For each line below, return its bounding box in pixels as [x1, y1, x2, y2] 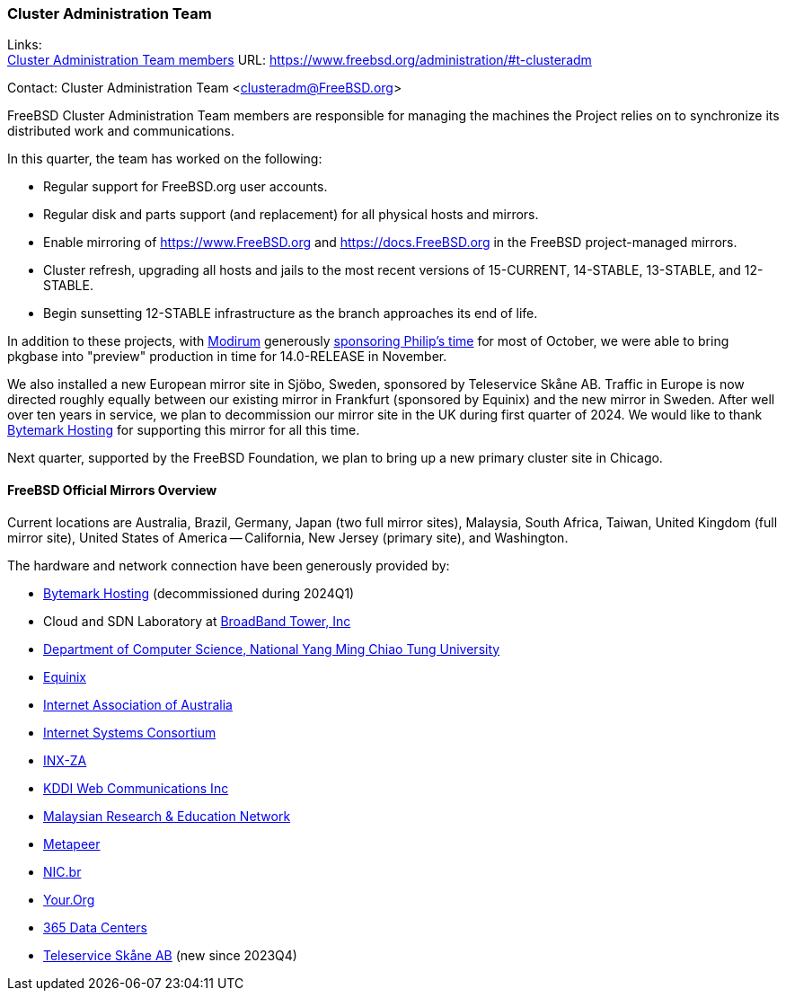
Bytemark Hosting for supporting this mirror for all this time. [7, 422, 360, 438]
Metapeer [43, 835, 101, 852]
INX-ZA [43, 752, 87, 768]
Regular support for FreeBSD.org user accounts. [43, 179, 328, 195]
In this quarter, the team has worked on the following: [7, 151, 322, 167]
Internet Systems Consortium [43, 724, 216, 740]
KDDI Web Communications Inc [43, 780, 229, 796]
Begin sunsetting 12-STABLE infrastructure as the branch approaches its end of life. [43, 305, 538, 322]
